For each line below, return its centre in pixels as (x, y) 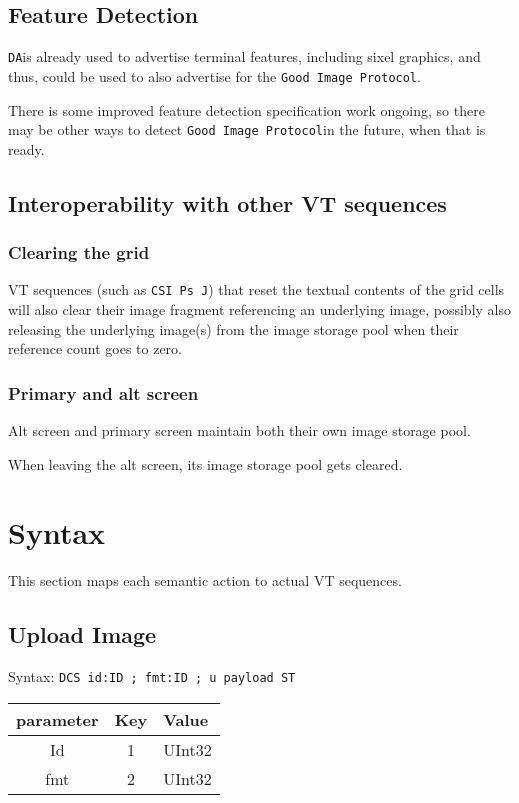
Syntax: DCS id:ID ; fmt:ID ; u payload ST (152, 676)
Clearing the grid (79, 252)
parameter (57, 719)
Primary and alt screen (103, 392)
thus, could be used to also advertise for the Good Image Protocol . (214, 75)
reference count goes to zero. (95, 348)
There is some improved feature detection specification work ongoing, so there (246, 109)
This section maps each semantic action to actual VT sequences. (205, 580)
